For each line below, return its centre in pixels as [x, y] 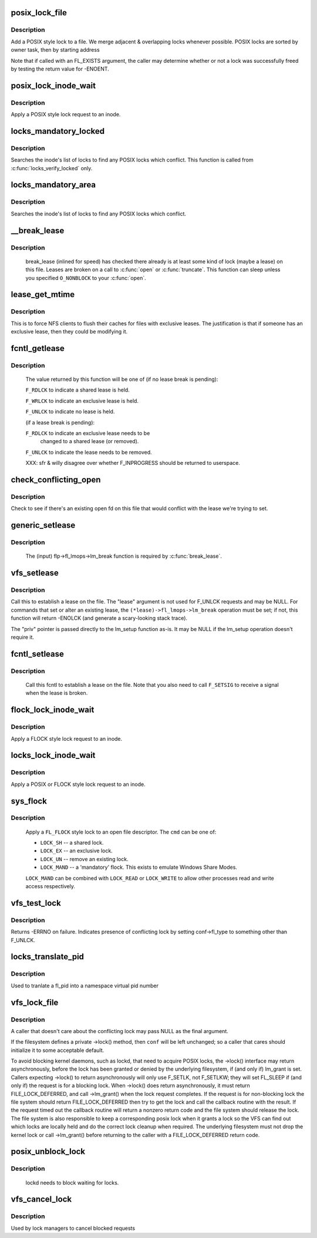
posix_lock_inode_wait [53, 85]
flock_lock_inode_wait [53, 710]
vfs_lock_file [35, 1002]
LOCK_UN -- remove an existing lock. [84, 859]
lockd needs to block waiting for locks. [72, 1182]
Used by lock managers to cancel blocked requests [73, 1228]
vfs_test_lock [36, 903]
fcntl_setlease [38, 654]
